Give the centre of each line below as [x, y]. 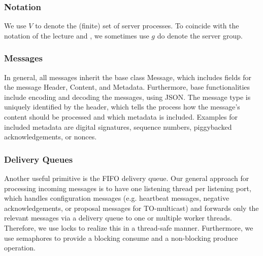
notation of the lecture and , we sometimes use [77, 35]
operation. [20, 248]
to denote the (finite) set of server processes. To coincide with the [137, 26]
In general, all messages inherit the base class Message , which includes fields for [128, 77]
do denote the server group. [200, 35]
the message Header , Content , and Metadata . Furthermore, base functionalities [127, 87]
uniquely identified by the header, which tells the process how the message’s [122, 107]
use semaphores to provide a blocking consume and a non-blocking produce [121, 237]
